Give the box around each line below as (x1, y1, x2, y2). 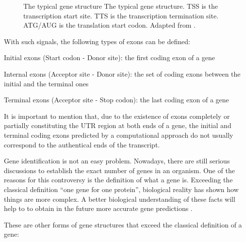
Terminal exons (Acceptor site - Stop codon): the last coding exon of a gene (4, 95, 229, 105)
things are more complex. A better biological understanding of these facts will (4, 194, 235, 204)
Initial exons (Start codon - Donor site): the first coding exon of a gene (4, 52, 215, 63)
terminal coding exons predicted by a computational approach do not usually (4, 129, 233, 140)
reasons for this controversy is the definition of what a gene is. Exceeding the (4, 175, 233, 185)
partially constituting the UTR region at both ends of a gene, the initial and (4, 120, 231, 130)
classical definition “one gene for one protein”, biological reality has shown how (4, 184, 239, 194)
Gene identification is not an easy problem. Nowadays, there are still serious (4, 156, 230, 166)
